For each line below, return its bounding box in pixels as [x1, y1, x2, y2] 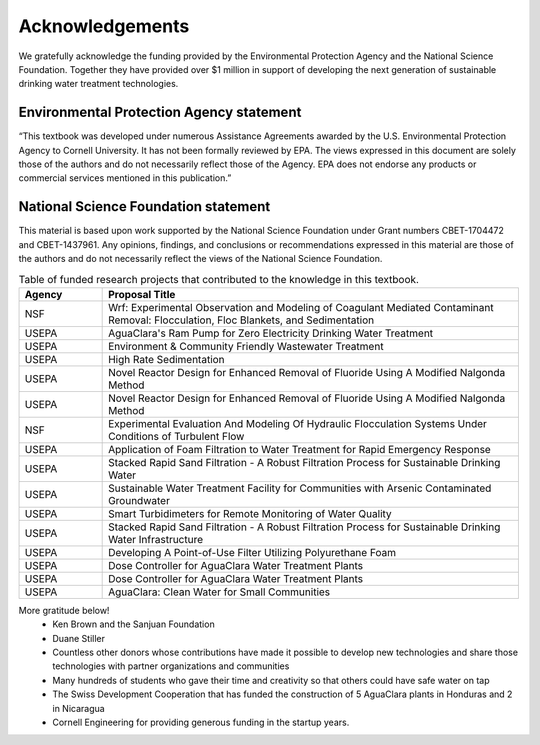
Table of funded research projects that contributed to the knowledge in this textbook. [18, 272, 420, 286]
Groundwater [108, 493, 170, 507]
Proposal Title [108, 287, 176, 301]
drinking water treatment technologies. [18, 78, 179, 90]
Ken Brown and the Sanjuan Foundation [52, 618, 215, 630]
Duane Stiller [52, 632, 105, 644]
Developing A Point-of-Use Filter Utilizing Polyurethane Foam [108, 545, 397, 559]
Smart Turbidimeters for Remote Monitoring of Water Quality [108, 506, 392, 520]
